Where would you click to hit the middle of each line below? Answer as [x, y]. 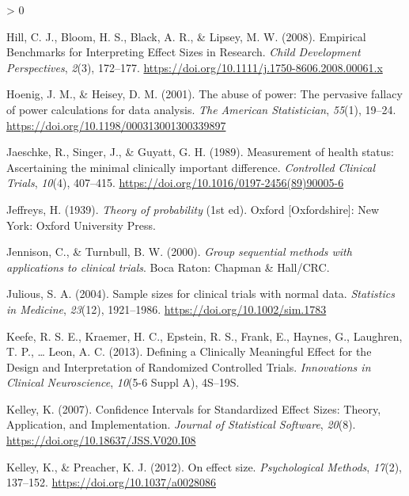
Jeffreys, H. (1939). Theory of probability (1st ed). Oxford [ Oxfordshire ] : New [193, 209]
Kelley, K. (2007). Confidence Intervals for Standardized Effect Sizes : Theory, [194, 408]
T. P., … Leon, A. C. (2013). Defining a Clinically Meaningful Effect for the [189, 351]
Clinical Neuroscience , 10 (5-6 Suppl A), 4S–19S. [123, 382]
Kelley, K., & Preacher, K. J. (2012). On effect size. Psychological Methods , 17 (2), [204, 466]
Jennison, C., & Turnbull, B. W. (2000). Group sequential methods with [179, 252]
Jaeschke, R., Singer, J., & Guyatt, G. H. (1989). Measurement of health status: [200, 152]
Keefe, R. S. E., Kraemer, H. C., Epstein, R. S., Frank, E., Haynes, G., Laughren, [204, 336]
